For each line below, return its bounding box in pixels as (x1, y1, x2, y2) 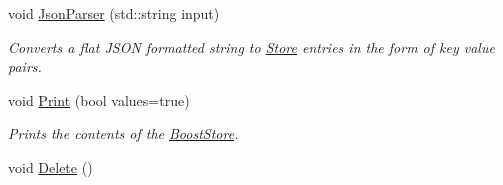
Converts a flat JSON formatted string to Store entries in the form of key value (8, 36, 495, 57)
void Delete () (8, 156, 93, 177)
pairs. (8, 56, 42, 77)
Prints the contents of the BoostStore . (8, 123, 239, 144)
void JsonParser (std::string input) (8, 3, 220, 23)
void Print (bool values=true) (8, 89, 190, 110)
